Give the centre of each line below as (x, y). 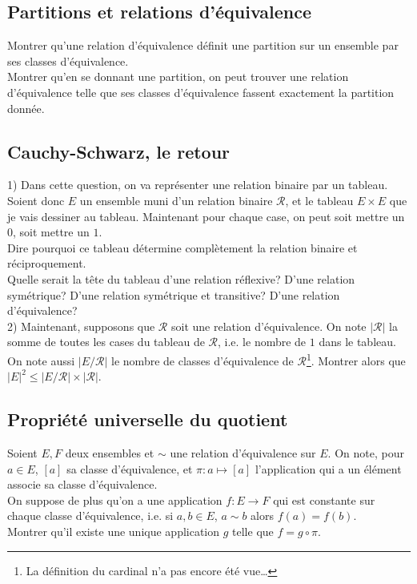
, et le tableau (319, 200)
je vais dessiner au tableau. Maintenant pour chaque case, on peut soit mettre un (206, 216)
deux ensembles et (110, 452)
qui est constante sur (324, 499)
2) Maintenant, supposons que (81, 326)
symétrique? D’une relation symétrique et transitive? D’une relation (174, 294)
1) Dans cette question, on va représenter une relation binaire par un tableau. (198, 185)
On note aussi (41, 360)
